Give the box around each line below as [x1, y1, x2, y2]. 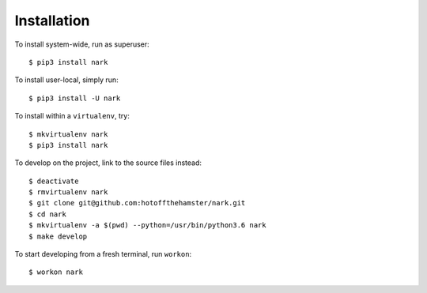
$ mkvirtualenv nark [28, 130, 108, 138]
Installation [14, 12, 90, 29]
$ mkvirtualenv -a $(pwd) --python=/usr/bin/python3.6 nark [28, 221, 266, 230]
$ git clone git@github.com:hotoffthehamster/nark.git [28, 198, 246, 208]
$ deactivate [28, 176, 79, 186]
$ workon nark [28, 268, 83, 276]
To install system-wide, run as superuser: [14, 39, 149, 49]
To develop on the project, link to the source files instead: [14, 158, 202, 167]
